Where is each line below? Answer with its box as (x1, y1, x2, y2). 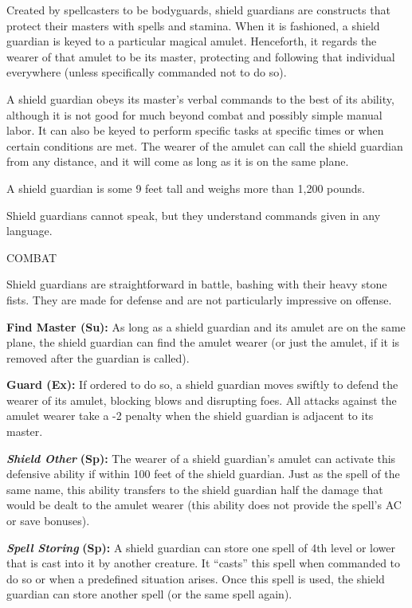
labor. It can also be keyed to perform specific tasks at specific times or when (6, 122, 384, 139)
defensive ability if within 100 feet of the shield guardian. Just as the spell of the (6, 465, 400, 482)
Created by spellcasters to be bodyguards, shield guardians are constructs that (6, 2, 390, 18)
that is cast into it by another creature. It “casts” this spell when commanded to (6, 555, 401, 571)
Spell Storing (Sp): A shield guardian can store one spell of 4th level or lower (6, 539, 395, 555)
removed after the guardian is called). (6, 349, 190, 366)
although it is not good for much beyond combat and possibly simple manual (6, 106, 383, 123)
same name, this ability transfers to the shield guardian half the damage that (6, 481, 383, 497)
